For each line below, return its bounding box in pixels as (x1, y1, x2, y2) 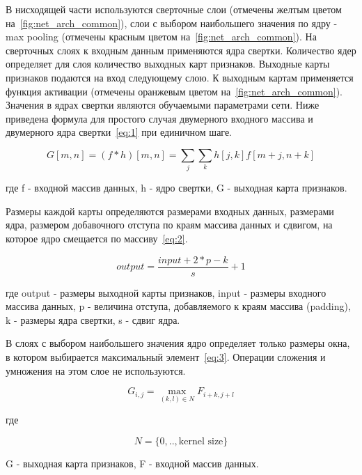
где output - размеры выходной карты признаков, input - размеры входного (6, 285, 326, 299)
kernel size (178, 437, 223, 447)
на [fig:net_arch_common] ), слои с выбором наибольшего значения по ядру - (6, 15, 338, 30)
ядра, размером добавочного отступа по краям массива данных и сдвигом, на (6, 217, 333, 232)
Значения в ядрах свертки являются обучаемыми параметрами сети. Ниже (6, 98, 320, 112)
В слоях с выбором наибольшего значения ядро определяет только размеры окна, (6, 336, 350, 350)
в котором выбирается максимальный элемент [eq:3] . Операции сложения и (6, 350, 326, 364)
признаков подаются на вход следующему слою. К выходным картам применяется (6, 70, 354, 84)
